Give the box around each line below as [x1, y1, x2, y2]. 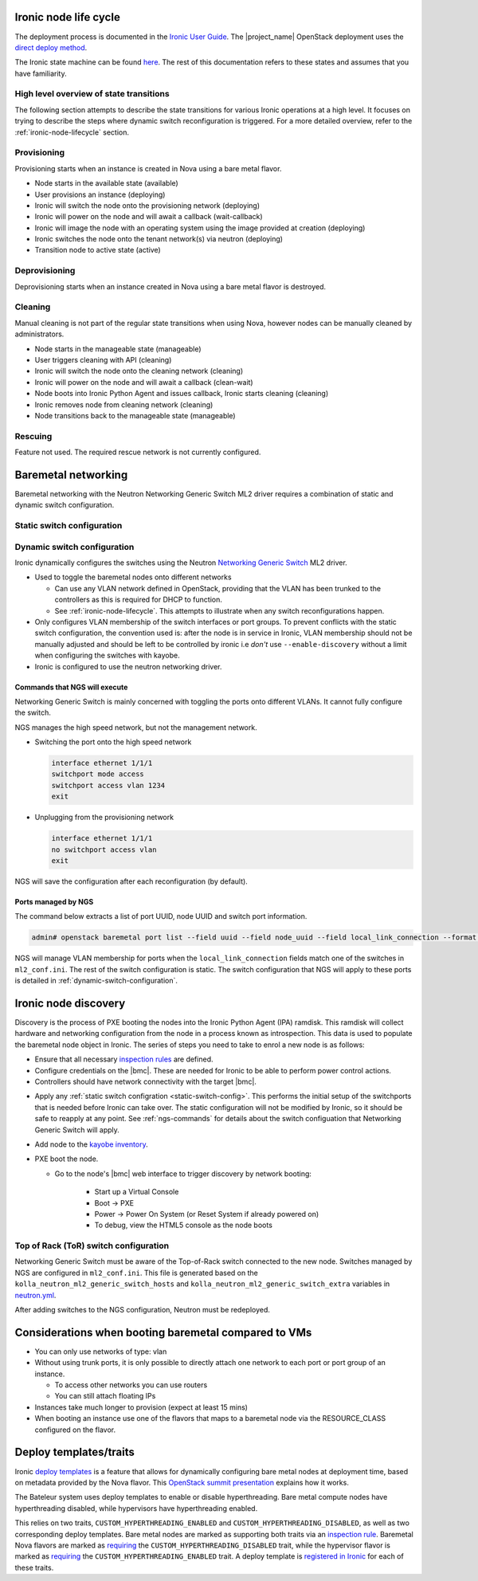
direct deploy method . [14, 42, 88, 52]
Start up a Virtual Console [94, 1187, 179, 1197]
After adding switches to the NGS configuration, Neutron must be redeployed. [14, 1305, 271, 1314]
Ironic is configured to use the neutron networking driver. [34, 661, 222, 671]
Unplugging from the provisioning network [34, 813, 174, 822]
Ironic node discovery [14, 996, 126, 1010]
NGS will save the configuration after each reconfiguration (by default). [14, 877, 249, 886]
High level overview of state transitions [14, 88, 170, 100]
